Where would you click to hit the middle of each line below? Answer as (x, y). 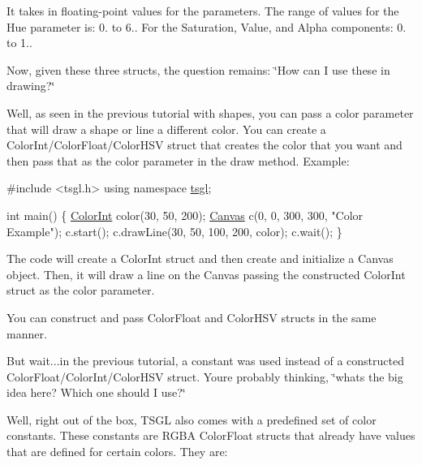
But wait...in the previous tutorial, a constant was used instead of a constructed (205, 361)
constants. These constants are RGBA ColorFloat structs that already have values (211, 435)
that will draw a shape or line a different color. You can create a (166, 129)
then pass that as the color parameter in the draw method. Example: (178, 160)
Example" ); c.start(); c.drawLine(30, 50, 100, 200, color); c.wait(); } (174, 231)
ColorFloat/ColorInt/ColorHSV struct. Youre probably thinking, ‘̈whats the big (205, 376)
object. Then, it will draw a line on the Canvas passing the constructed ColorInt (206, 274)
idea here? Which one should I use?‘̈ (96, 392)
